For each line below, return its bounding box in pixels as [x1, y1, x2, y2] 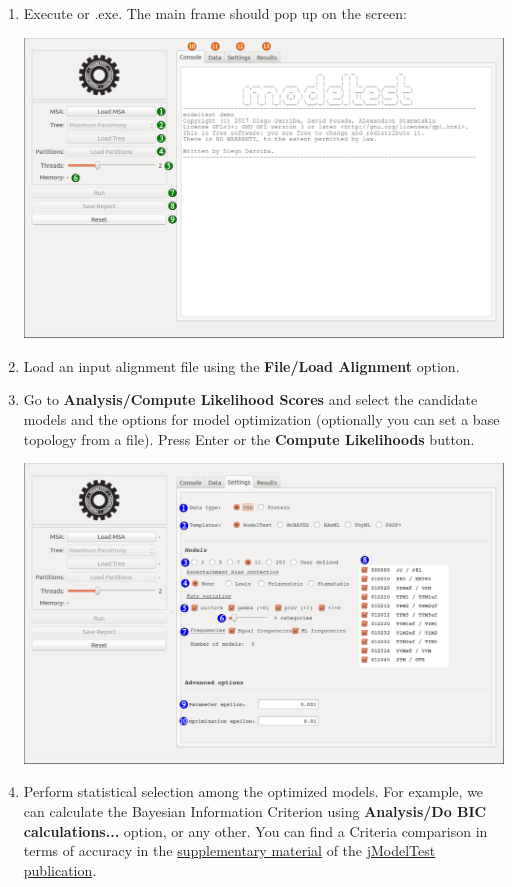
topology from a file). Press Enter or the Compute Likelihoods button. [23, 428, 475, 449]
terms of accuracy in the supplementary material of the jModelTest [23, 840, 436, 861]
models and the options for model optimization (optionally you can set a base [23, 408, 500, 429]
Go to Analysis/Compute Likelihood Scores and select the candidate [23, 389, 478, 410]
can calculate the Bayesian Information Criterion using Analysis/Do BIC [23, 800, 487, 821]
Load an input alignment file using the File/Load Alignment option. [23, 355, 460, 376]
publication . [23, 859, 97, 880]
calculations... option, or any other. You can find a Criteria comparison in [23, 820, 488, 841]
